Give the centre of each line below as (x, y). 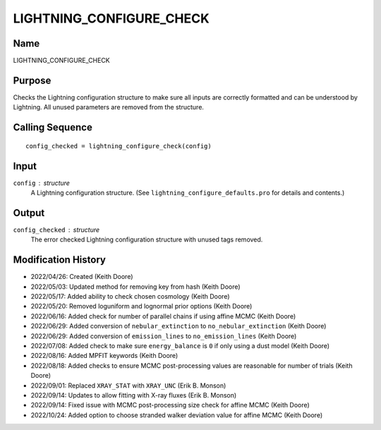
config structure (42, 183)
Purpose (32, 80)
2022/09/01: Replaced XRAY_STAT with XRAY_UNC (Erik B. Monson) (128, 386)
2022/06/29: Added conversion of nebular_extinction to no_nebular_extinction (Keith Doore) (179, 326)
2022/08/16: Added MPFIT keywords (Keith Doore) (104, 356)
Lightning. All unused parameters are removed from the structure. (109, 107)
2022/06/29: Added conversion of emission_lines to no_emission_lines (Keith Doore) (164, 336)
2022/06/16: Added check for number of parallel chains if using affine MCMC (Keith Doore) (163, 316)
